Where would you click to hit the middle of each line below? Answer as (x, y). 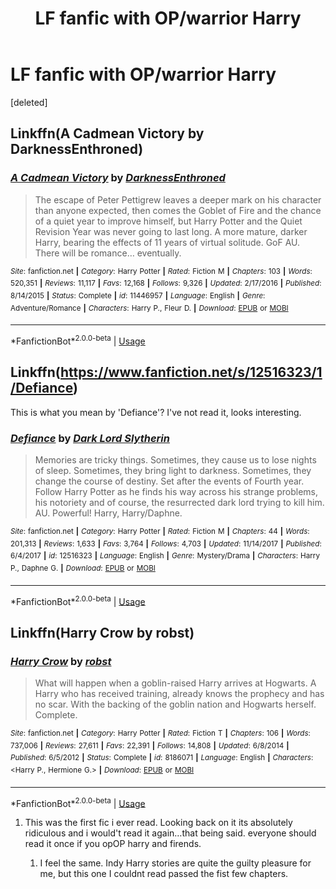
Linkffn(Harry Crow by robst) (102, 632)
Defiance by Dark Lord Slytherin (90, 438)
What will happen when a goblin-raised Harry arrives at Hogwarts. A (175, 683)
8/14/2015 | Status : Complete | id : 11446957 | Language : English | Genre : (138, 295)
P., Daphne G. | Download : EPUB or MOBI (83, 568)
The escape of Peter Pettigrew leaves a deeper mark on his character (178, 199)
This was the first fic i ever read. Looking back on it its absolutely (158, 823)
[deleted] (29, 102)
